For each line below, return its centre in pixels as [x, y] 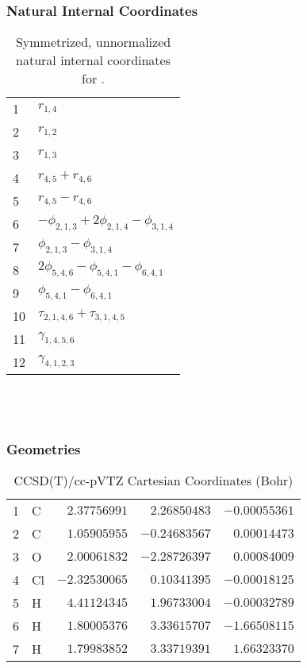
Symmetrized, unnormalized [93, 42]
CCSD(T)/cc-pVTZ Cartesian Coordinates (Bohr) [153, 481]
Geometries [44, 448]
